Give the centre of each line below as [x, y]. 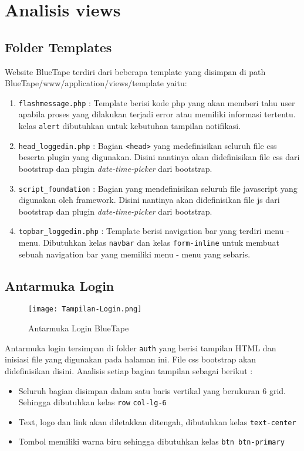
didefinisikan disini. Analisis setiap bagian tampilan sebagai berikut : [129, 370]
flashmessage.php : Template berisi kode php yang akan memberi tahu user [157, 102]
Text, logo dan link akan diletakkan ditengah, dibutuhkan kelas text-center [157, 421]
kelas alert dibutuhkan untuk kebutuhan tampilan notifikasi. [130, 126]
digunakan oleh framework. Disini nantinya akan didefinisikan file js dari [149, 200]
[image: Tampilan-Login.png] [85, 309]
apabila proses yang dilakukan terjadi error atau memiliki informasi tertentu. [157, 114]
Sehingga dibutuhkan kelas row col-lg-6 [92, 402]
